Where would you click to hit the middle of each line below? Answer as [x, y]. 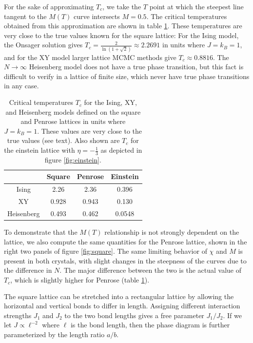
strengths [18, 315]
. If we [232, 315]
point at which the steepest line [196, 6]
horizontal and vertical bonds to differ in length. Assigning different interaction [122, 306]
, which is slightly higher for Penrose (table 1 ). [80, 280]
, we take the [122, 6]
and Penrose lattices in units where [73, 121]
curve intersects [97, 16]
